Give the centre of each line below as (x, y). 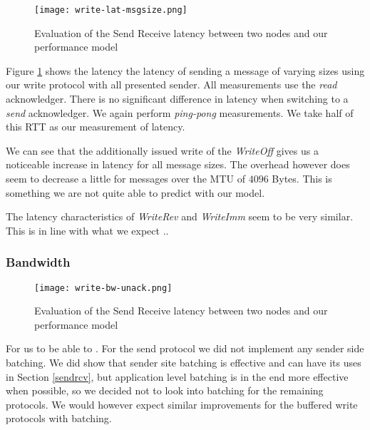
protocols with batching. (59, 418)
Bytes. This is (302, 178)
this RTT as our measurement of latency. (96, 127)
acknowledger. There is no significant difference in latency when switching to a (177, 99)
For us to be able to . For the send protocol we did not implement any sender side (185, 348)
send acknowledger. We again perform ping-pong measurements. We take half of (180, 112)
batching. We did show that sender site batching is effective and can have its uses (184, 363)
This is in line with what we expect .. (87, 230)
